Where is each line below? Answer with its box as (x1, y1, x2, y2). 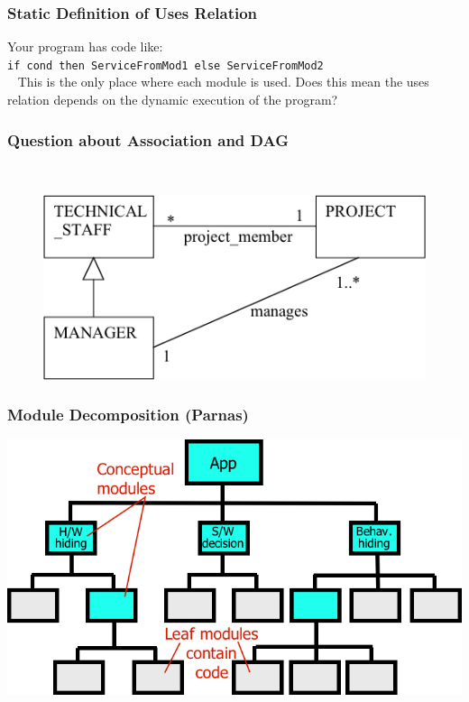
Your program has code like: (7, 37, 163, 56)
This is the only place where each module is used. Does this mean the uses (17, 72, 429, 91)
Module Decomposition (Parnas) (7, 403, 249, 426)
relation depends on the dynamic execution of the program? (7, 90, 338, 109)
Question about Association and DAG (7, 128, 289, 151)
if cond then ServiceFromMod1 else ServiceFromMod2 (7, 59, 324, 72)
